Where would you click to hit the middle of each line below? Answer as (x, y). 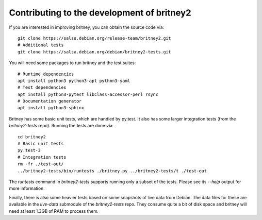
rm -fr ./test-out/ (41, 164)
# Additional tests (41, 45)
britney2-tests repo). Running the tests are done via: (61, 126)
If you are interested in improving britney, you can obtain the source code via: (87, 27)
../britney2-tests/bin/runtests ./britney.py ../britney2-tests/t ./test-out (112, 171)
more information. (27, 188)
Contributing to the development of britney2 (100, 13)
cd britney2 (32, 137)
